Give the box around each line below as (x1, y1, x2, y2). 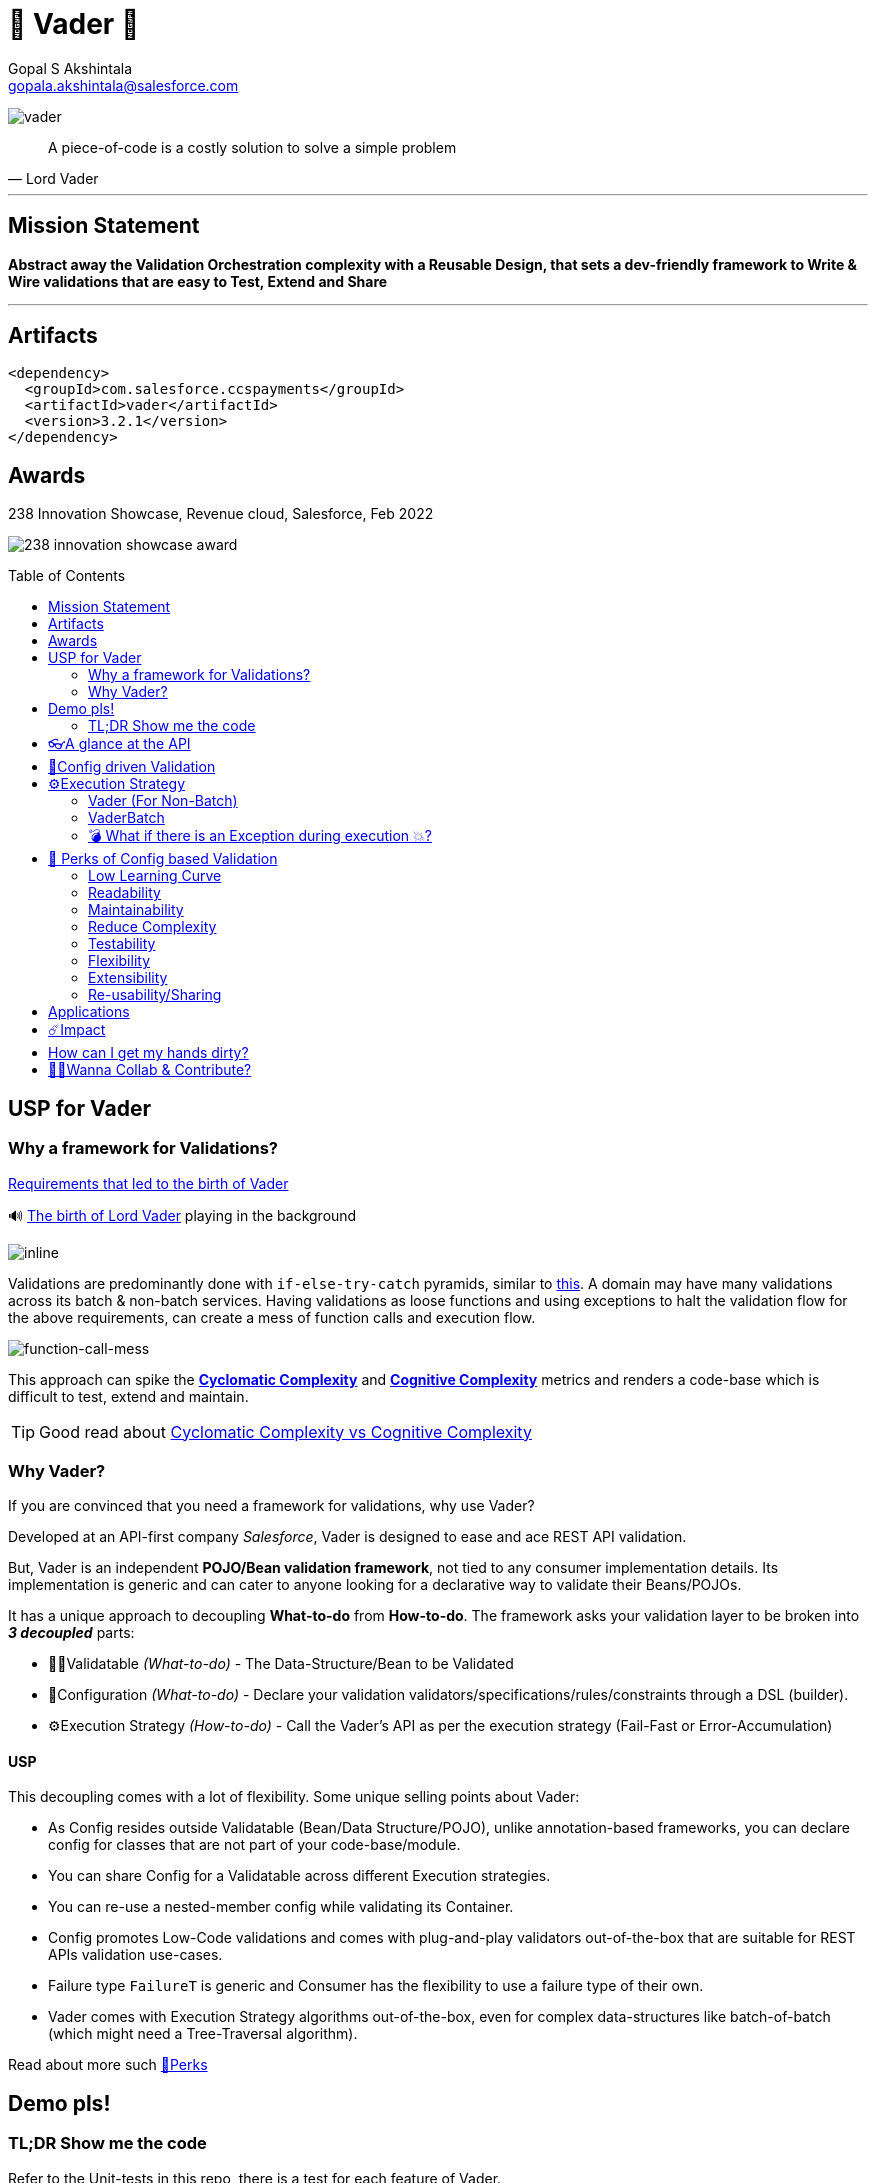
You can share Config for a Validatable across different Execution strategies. (48, 1867, 551, 1885)
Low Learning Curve (88, 867, 222, 885)
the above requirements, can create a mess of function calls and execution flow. (8, 1308, 536, 1326)
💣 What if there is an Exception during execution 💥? (88, 827, 432, 845)
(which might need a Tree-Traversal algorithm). (48, 2025, 358, 2043)
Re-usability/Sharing (88, 986, 222, 1004)
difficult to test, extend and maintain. (8, 1387, 249, 1405)
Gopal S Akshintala (8, 59, 133, 77)
